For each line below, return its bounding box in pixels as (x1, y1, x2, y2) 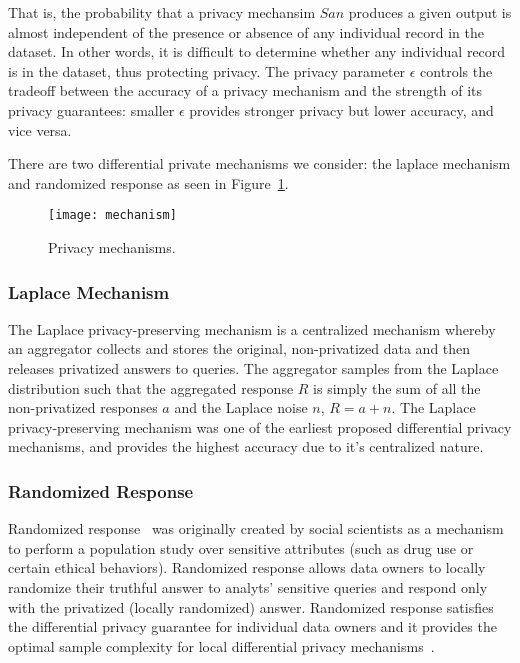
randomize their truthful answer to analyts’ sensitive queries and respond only (8, 576, 488, 597)
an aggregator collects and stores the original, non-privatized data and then (8, 338, 471, 359)
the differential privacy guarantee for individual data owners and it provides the (8, 616, 497, 637)
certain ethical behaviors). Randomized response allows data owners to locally (8, 557, 486, 578)
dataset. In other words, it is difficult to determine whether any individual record (8, 41, 506, 62)
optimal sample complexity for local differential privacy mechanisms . (8, 635, 435, 656)
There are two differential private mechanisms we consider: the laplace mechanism (8, 153, 511, 174)
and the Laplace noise (174, 397, 308, 418)
